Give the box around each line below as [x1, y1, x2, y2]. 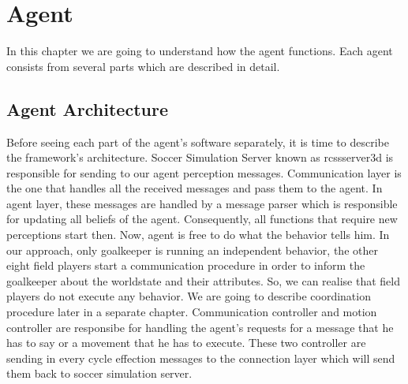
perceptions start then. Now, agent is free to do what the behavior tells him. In [6, 226, 390, 243]
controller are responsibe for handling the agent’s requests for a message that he [6, 319, 394, 335]
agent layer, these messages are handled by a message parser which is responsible [6, 195, 398, 211]
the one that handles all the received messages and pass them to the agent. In [6, 180, 383, 196]
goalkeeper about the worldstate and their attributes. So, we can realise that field [6, 272, 400, 289]
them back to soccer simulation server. [6, 365, 193, 382]
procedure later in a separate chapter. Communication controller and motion [6, 304, 377, 320]
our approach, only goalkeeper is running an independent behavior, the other [6, 241, 378, 258]
